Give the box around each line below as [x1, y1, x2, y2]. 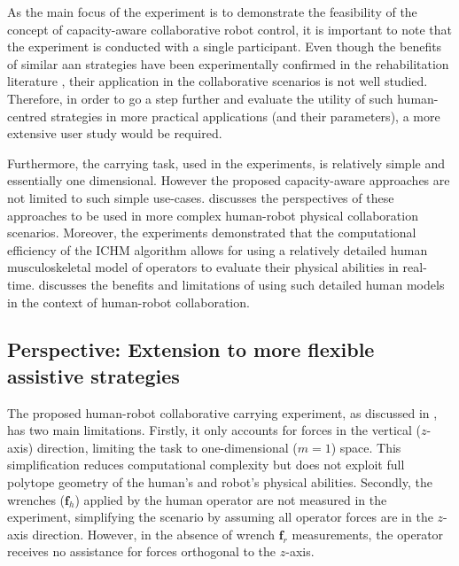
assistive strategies [7, 361, 180, 389]
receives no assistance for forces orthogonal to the [7, 542, 276, 561]
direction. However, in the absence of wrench [32, 524, 276, 543]
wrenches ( [7, 490, 66, 508]
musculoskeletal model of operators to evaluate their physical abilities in [7, 258, 399, 276]
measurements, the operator [292, 524, 444, 543]
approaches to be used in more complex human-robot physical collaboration [7, 205, 418, 224]
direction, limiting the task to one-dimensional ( [36, 438, 298, 456]
